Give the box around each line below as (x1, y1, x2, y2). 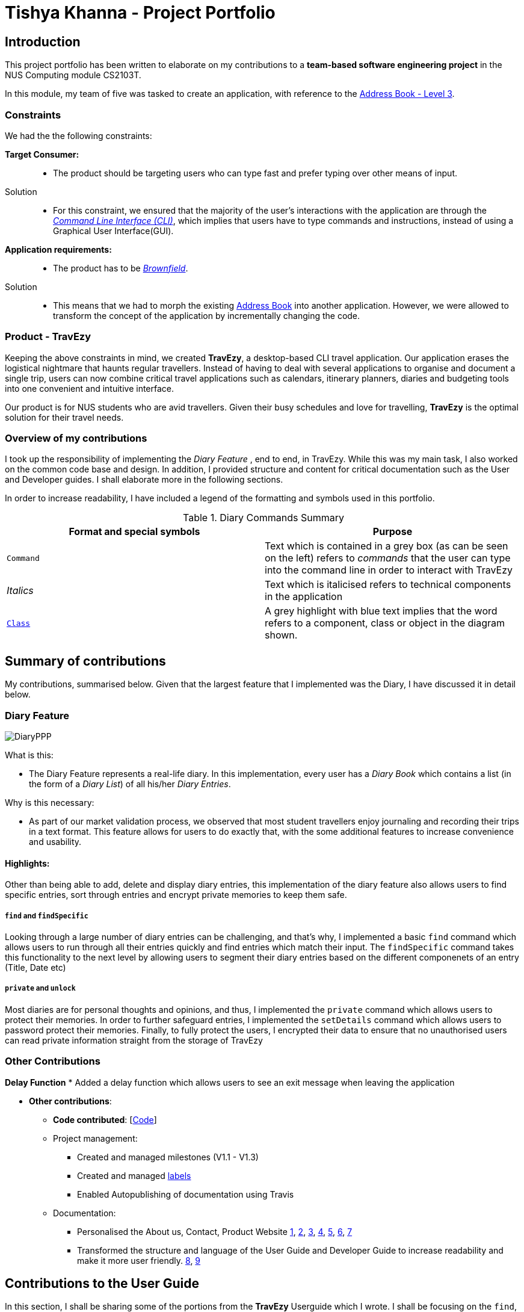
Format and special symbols (69, 525, 200, 538)
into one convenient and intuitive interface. (5, 383, 174, 394)
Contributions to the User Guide (5, 1275, 199, 1291)
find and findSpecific (5, 911, 88, 920)
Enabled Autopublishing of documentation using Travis (77, 1189, 294, 1199)
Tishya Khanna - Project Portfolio (5, 2, 276, 23)
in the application (265, 590, 343, 603)
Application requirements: (5, 244, 112, 255)
